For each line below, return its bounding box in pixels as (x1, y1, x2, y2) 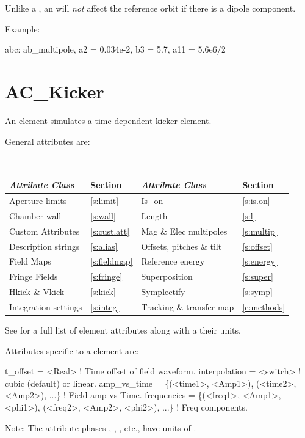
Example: (5, 22, 40, 35)
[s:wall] (90, 209, 116, 222)
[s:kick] (90, 285, 116, 298)
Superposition (141, 270, 193, 283)
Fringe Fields (9, 270, 58, 283)
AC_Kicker (5, 78, 104, 103)
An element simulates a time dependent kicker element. (5, 114, 212, 126)
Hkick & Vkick (9, 285, 65, 298)
